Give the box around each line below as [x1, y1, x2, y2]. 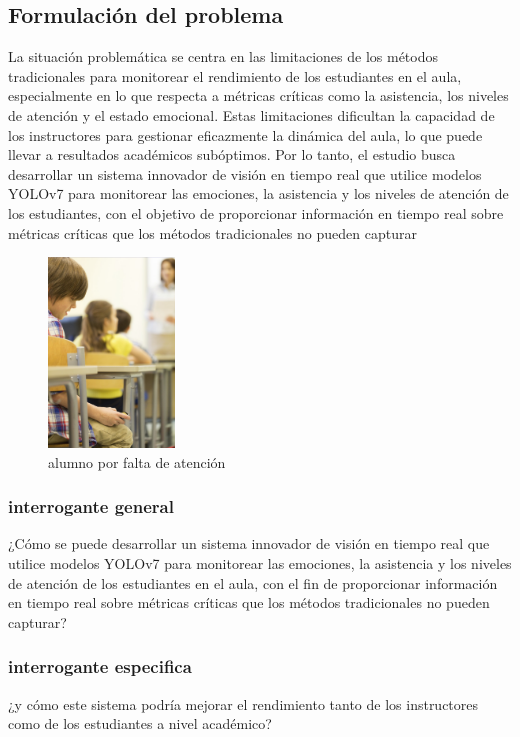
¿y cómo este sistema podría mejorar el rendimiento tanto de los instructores [8, 693, 479, 714]
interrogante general [8, 494, 174, 519]
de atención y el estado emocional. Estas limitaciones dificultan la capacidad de [8, 104, 495, 125]
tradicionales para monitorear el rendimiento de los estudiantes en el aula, [8, 65, 462, 86]
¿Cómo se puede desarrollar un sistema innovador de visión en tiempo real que [8, 533, 490, 554]
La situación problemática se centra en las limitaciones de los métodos [8, 46, 439, 67]
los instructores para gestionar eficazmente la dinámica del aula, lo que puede [8, 124, 483, 145]
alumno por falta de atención [48, 451, 226, 472]
